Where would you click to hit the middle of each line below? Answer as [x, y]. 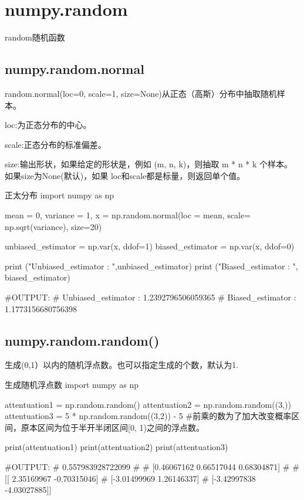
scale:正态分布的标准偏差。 [55, 144]
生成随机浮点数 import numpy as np [72, 385]
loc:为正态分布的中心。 [48, 125]
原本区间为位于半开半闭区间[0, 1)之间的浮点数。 [112, 427]
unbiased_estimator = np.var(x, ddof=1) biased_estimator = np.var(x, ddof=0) [150, 246]
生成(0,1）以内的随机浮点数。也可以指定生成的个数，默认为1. [122, 365]
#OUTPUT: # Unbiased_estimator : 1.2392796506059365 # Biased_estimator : [151, 297]
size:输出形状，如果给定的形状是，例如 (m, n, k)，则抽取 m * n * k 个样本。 [149, 164]
